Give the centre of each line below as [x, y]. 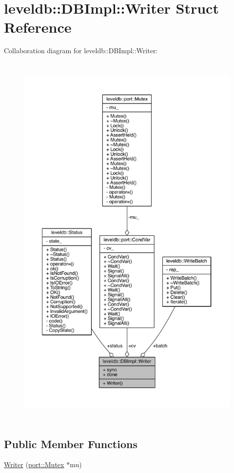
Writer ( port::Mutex [34, 464]
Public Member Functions [71, 444]
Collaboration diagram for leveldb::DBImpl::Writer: [81, 51]
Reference [38, 27]
